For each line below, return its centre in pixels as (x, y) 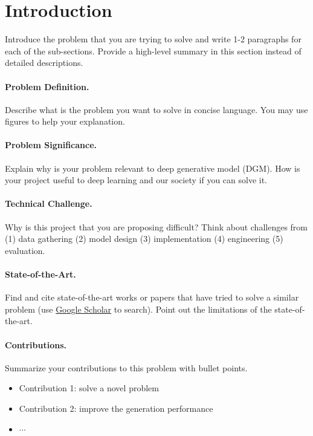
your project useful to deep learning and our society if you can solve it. (136, 180)
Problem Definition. (47, 86)
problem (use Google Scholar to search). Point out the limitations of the (138, 309)
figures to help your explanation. (65, 121)
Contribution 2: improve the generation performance (116, 408)
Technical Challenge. (49, 203)
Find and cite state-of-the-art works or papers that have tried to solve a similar (152, 297)
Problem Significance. (51, 145)
